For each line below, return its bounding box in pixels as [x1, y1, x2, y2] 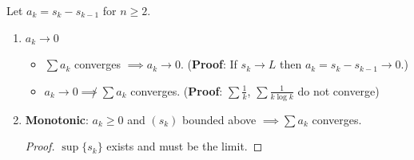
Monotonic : [25, 111, 89, 127]
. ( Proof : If [180, 56, 237, 72]
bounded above [182, 111, 257, 127]
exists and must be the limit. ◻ [106, 138, 263, 154]
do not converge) [297, 82, 380, 99]
